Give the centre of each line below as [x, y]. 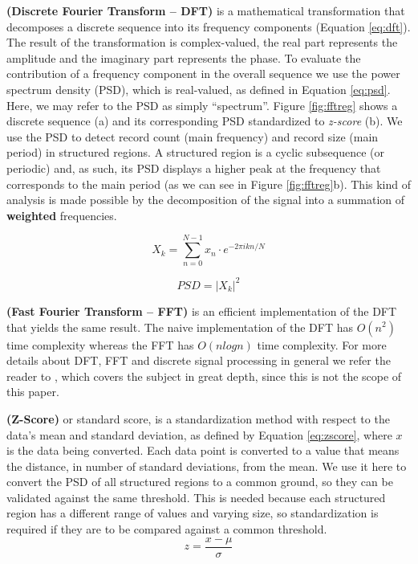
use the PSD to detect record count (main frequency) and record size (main [193, 136]
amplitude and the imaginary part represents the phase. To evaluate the [184, 57]
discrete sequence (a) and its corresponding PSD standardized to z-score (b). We [205, 121]
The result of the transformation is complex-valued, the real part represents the [202, 42]
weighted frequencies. [62, 215]
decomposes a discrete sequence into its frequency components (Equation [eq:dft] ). [209, 26]
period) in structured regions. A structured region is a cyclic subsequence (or [195, 152]
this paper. [33, 392]
